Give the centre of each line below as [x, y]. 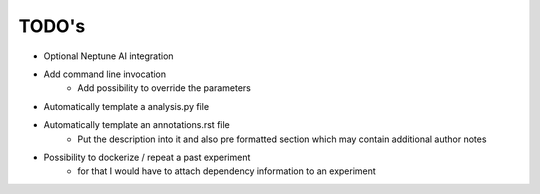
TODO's [52, 26]
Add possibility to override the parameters [164, 88]
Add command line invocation [105, 74]
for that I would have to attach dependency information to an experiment [227, 171]
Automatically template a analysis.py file [126, 106]
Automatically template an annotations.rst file [136, 125]
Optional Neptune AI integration [108, 56]
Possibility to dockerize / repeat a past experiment [147, 157]
